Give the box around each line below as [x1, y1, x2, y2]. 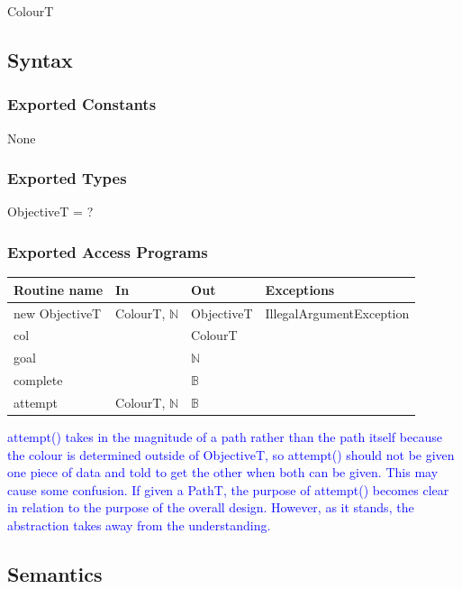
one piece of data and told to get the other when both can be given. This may [7, 463, 439, 482]
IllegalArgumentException [265, 303, 410, 322]
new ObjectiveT [14, 303, 102, 322]
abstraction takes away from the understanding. [7, 516, 271, 534]
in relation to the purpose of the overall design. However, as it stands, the [7, 498, 414, 517]
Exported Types [7, 167, 127, 189]
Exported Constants [7, 93, 157, 115]
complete [14, 371, 63, 390]
